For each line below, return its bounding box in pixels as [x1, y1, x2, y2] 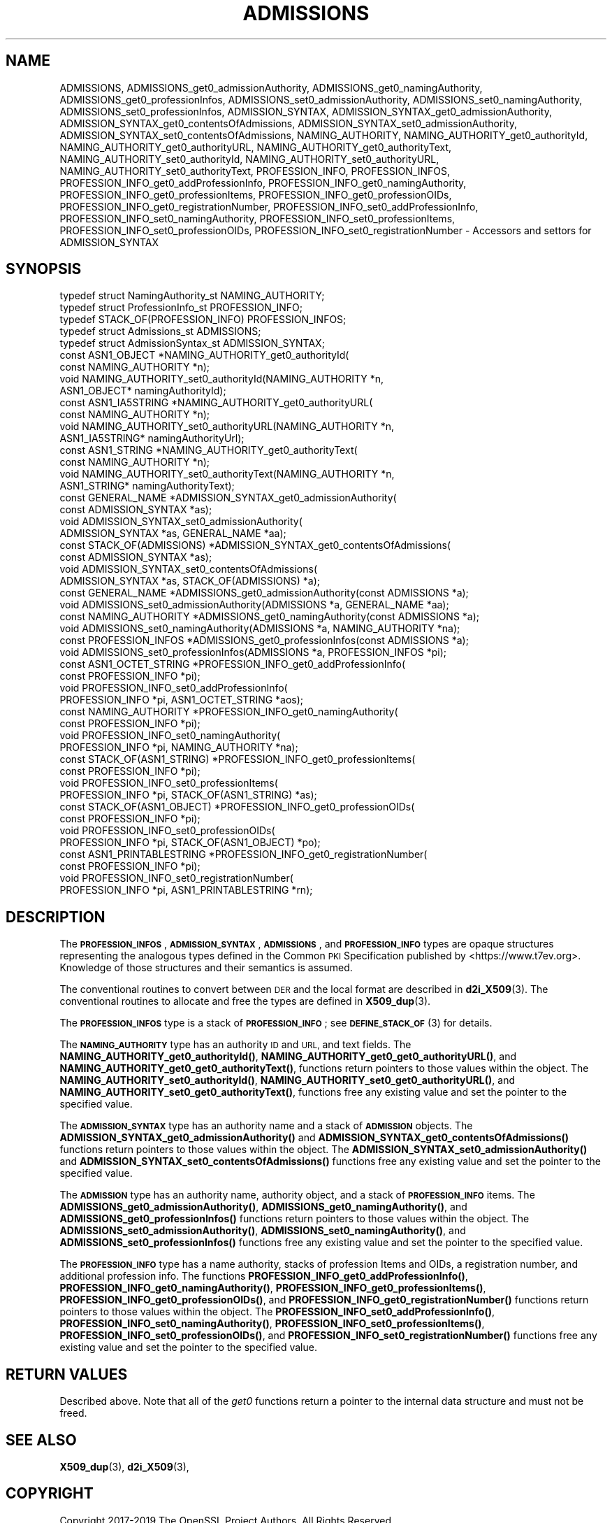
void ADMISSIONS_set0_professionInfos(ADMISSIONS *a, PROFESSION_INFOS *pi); [59, 646, 447, 659]
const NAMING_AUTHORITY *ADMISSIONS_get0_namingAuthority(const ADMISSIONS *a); [59, 610, 480, 623]
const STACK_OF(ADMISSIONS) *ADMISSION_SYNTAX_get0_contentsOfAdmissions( [59, 539, 451, 552]
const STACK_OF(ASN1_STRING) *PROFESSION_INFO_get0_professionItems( [59, 753, 416, 766]
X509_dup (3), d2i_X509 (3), [59, 1460, 189, 1473]
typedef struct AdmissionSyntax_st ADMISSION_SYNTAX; [59, 337, 325, 350]
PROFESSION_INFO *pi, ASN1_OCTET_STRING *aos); [59, 694, 304, 706]
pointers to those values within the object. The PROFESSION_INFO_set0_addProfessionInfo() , [59, 1306, 495, 1318]
